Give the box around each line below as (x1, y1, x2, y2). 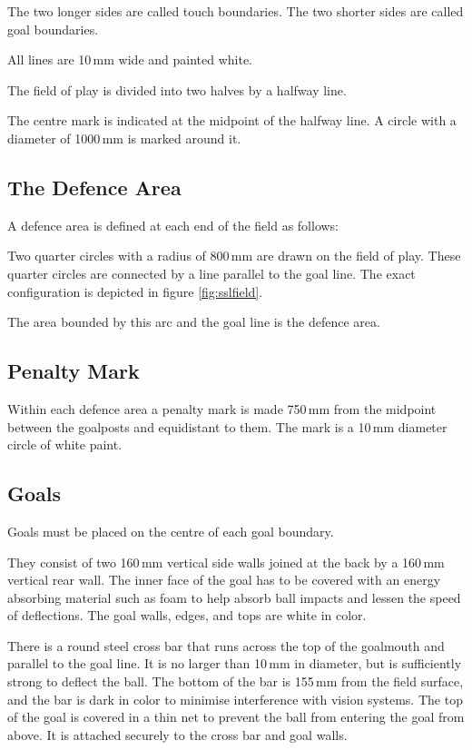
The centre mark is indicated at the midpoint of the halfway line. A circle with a (7, 111, 457, 130)
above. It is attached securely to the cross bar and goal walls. (7, 725, 348, 744)
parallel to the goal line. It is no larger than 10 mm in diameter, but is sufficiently (7, 654, 462, 673)
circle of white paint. (7, 435, 123, 454)
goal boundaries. (7, 19, 99, 38)
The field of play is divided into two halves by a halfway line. (7, 80, 347, 99)
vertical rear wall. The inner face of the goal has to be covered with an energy (7, 570, 441, 589)
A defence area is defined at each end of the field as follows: (7, 215, 339, 234)
